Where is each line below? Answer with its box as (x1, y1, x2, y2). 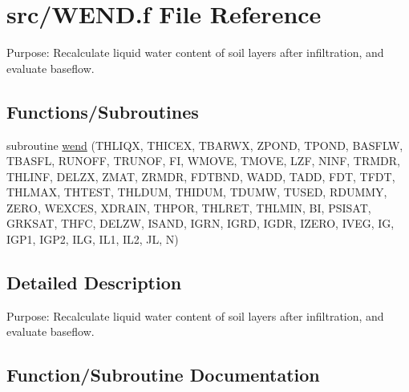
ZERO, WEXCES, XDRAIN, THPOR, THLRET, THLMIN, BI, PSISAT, (6, 199, 371, 216)
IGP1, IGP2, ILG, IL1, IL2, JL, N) (6, 231, 179, 248)
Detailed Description (6, 270, 182, 295)
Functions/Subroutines (6, 99, 199, 123)
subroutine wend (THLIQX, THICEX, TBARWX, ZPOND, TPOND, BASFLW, (6, 136, 403, 153)
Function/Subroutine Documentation (6, 362, 320, 387)
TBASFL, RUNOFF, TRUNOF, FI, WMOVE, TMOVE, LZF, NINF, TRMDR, (6, 152, 400, 169)
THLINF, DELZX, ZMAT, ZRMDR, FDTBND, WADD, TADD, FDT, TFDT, (6, 168, 395, 184)
